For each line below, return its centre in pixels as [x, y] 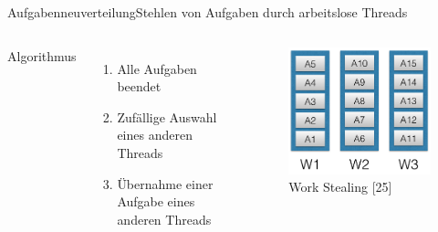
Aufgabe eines [156, 201]
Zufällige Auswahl [167, 116]
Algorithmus [42, 55]
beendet [139, 86]
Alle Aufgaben [157, 68]
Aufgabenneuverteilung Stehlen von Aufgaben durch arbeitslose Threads [208, 12]
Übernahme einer [165, 183]
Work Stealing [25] [340, 187]
